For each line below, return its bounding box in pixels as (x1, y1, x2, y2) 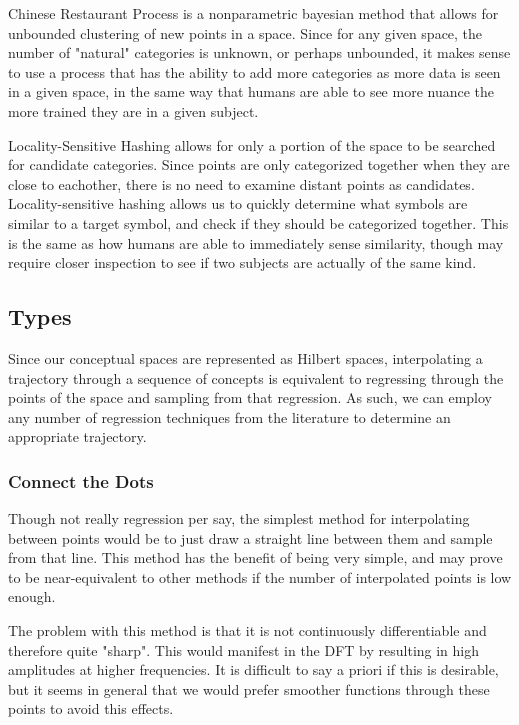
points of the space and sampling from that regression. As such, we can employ (8, 387, 493, 408)
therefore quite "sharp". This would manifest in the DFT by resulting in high (8, 639, 480, 660)
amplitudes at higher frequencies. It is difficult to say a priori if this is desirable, (8, 659, 499, 680)
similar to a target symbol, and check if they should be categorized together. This (8, 212, 509, 233)
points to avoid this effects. (8, 698, 174, 719)
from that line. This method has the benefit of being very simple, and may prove (8, 547, 503, 568)
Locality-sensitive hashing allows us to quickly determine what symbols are (8, 193, 468, 214)
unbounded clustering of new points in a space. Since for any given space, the (8, 22, 483, 43)
